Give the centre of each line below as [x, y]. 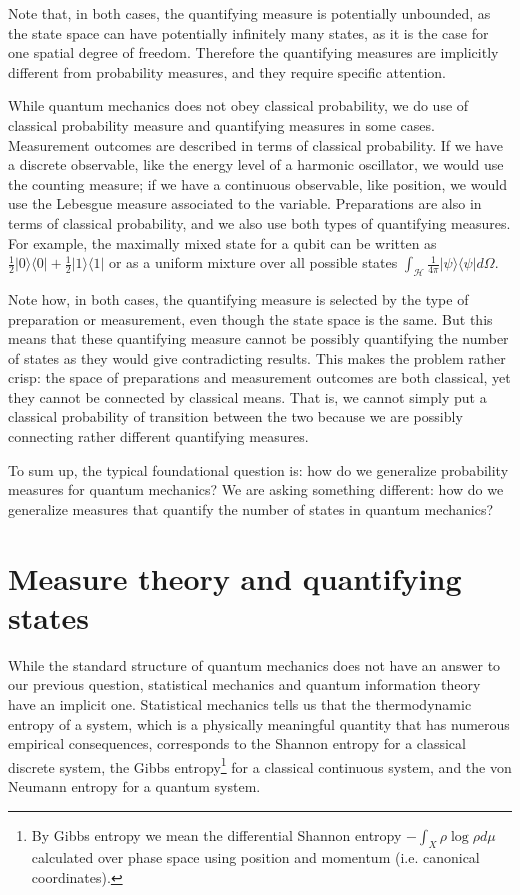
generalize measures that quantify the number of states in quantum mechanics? [251, 508]
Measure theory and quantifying [235, 577]
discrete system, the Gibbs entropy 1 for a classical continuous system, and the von [260, 765]
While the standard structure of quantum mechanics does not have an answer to [254, 664]
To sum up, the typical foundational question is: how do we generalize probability [258, 469]
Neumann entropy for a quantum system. [134, 785]
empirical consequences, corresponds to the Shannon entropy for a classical [237, 743]
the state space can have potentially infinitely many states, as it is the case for [248, 32]
